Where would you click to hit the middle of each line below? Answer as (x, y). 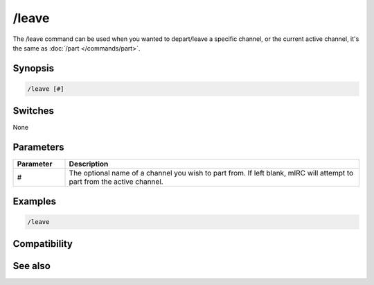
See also (32, 266)
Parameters (38, 147)
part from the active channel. (116, 182)
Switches (34, 111)
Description (89, 164)
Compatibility (43, 244)
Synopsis (34, 68)
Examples (35, 201)
